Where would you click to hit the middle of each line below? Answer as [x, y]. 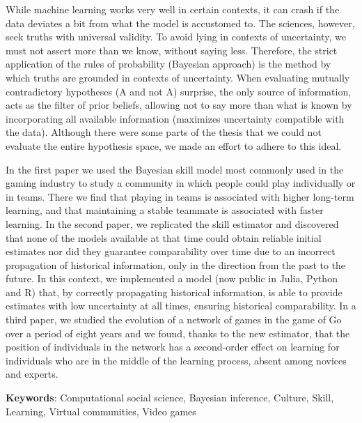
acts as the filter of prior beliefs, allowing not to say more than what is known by [179, 105]
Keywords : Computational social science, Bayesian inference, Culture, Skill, [170, 398]
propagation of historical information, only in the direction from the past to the [176, 264]
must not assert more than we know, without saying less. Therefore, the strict [172, 50]
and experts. [32, 374]
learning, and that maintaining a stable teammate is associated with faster [165, 210]
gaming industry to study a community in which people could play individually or [181, 183]
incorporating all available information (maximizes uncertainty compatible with [175, 118]
